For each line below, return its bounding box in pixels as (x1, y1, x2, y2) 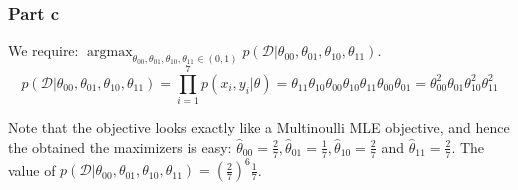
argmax (87, 45, 133, 60)
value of (8, 159, 56, 180)
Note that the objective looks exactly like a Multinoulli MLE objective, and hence (8, 117, 510, 138)
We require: (8, 40, 79, 61)
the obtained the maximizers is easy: (8, 136, 232, 157)
